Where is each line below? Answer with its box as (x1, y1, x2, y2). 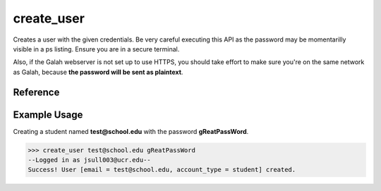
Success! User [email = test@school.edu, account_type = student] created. (28, 166, 296, 174)
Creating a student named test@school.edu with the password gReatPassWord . (13, 127, 249, 135)
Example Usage (13, 109, 83, 121)
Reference (13, 86, 60, 98)
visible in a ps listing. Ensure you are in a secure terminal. (13, 44, 180, 53)
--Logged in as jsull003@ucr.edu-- (28, 156, 151, 164)
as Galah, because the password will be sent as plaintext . (13, 68, 183, 76)
